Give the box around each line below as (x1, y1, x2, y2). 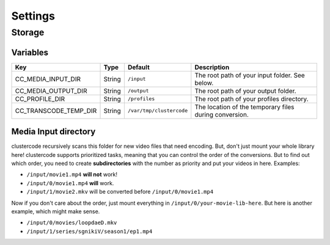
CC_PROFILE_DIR (15, 95, 65, 103)
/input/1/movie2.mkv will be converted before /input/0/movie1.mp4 (26, 188, 214, 196)
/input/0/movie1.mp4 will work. (26, 179, 114, 186)
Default (127, 63, 150, 71)
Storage (11, 27, 45, 38)
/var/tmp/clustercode (127, 108, 188, 114)
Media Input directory (11, 126, 96, 137)
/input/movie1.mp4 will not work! (26, 171, 118, 178)
